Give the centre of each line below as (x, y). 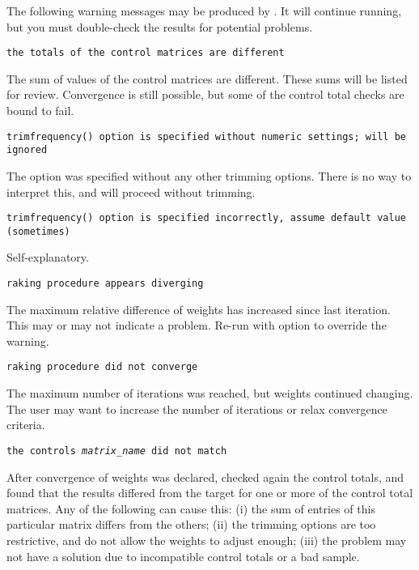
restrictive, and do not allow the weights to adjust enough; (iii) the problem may (207, 540)
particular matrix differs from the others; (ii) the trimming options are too (191, 524)
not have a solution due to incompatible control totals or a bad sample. (183, 556)
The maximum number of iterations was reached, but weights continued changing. (210, 393)
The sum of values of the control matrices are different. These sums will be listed (207, 78)
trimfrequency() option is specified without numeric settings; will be (206, 136)
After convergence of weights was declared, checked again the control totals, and (205, 476)
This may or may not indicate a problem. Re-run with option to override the (197, 325)
